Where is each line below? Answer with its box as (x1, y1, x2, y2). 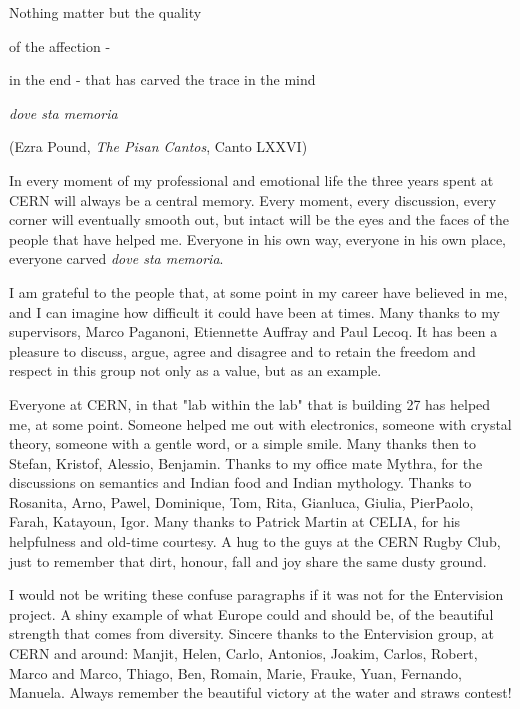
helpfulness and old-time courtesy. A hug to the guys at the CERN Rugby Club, (9, 531, 501, 552)
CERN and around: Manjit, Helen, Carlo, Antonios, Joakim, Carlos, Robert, (9, 643, 478, 664)
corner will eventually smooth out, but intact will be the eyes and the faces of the (9, 209, 510, 230)
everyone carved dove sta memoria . (9, 248, 224, 269)
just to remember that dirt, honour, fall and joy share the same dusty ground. (9, 550, 487, 571)
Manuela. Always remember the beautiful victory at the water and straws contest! (9, 682, 512, 703)
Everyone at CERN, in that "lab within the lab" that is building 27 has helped (9, 393, 491, 414)
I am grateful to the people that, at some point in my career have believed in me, (9, 281, 508, 302)
